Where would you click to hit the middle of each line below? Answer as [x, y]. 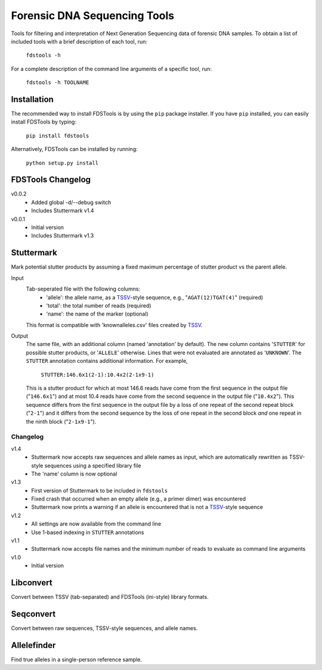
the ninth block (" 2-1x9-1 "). [61, 421]
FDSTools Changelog [51, 180]
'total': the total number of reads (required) [99, 305]
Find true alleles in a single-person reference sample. [77, 659]
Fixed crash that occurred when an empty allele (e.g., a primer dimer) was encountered [139, 499]
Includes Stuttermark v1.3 [63, 236]
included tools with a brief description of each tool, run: [79, 41]
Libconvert [32, 583]
